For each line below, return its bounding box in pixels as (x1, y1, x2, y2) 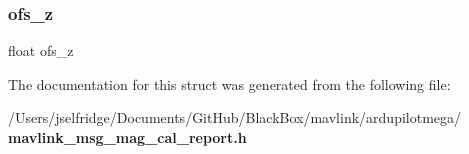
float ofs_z (8, 40, 74, 61)
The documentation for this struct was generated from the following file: (8, 73, 451, 94)
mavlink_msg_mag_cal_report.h (8, 127, 247, 147)
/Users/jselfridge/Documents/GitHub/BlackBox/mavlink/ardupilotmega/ (8, 107, 462, 128)
